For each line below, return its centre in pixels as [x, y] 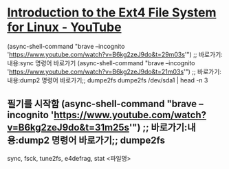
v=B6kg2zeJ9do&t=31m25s [68, 127]
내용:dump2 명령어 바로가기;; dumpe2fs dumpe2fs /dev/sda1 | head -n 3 [108, 80]
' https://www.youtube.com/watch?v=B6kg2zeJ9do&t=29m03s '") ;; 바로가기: [115, 54]
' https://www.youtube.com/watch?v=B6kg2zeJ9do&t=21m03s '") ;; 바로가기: [115, 71]
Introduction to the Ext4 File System [112, 13]
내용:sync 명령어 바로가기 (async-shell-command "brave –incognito [101, 63]
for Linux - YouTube [64, 27]
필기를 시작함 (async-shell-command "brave [102, 104]
